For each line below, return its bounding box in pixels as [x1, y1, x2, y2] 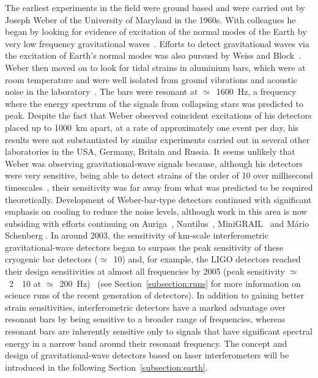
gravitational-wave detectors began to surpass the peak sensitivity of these [5, 240, 284, 253]
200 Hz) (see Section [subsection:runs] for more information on [59, 276, 301, 289]
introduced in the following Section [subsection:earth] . [5, 360, 208, 373]
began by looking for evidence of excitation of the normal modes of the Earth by [5, 25, 307, 38]
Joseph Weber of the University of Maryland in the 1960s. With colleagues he [5, 13, 296, 26]
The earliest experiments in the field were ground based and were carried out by [5, 1, 305, 13]
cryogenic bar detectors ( [5, 253, 98, 265]
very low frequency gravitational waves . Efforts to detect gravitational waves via [5, 37, 309, 50]
